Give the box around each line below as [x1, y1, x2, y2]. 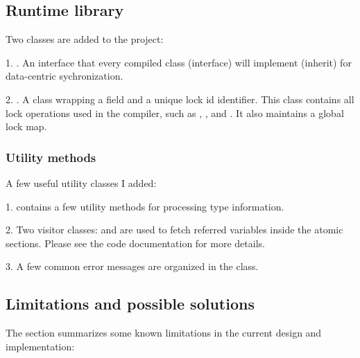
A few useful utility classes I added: [6, 175, 157, 190]
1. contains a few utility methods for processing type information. [6, 199, 284, 213]
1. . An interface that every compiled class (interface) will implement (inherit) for [6, 55, 352, 69]
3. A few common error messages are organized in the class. [6, 259, 259, 274]
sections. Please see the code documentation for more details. [6, 235, 265, 250]
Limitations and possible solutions [6, 293, 255, 314]
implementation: [6, 339, 75, 353]
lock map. [6, 119, 47, 134]
